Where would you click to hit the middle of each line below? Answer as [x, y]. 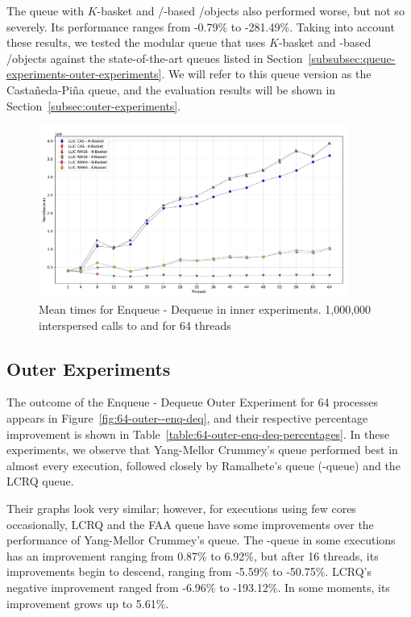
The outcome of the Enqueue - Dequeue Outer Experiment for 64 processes [192, 402]
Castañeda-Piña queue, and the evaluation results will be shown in [171, 89]
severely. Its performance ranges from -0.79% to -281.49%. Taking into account [201, 26]
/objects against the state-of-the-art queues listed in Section [155, 58]
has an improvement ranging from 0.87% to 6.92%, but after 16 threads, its [193, 555]
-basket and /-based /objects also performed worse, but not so [251, 10]
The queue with [46, 10]
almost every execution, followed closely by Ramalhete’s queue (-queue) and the [203, 465]
